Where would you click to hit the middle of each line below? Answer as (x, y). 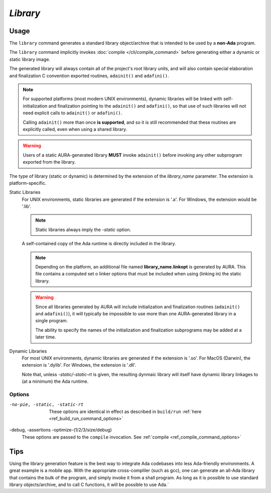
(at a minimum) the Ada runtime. (55, 381)
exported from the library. (49, 162)
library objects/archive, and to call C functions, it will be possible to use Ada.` (89, 484)
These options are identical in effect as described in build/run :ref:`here (125, 411)
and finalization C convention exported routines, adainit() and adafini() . (89, 76)
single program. (52, 321)
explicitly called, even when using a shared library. (75, 129)
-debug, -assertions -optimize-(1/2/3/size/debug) (61, 430)
